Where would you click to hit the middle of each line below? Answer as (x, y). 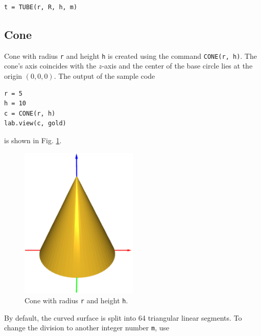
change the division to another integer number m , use (87, 328)
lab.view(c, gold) (35, 124)
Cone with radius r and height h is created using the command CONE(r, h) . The (130, 55)
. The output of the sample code (104, 76)
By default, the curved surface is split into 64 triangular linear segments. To (123, 317)
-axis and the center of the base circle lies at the (177, 66)
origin (13, 76)
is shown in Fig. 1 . (33, 140)
